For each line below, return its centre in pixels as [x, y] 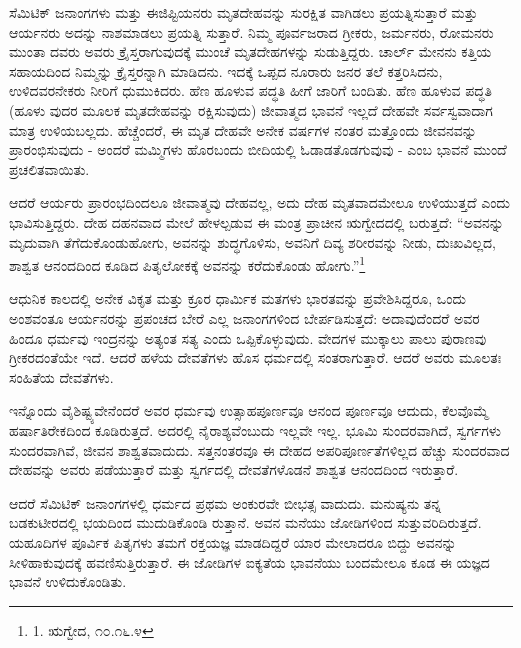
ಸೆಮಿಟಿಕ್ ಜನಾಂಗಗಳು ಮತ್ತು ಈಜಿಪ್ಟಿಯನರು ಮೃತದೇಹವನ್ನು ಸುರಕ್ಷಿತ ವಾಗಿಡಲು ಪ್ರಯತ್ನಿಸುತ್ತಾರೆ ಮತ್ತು [243, 12]
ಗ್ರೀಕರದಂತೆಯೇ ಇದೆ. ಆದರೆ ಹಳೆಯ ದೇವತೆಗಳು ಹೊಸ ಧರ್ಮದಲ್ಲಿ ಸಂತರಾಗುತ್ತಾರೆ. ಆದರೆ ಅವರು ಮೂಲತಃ [255, 357]
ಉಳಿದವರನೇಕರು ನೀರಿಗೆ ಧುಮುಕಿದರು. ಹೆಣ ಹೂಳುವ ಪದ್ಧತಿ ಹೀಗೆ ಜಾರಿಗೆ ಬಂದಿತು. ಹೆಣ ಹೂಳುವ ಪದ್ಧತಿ [250, 90]
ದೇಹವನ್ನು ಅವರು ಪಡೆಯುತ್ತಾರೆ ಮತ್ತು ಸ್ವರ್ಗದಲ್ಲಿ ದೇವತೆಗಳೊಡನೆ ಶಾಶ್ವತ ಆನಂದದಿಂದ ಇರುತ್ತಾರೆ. [234, 469]
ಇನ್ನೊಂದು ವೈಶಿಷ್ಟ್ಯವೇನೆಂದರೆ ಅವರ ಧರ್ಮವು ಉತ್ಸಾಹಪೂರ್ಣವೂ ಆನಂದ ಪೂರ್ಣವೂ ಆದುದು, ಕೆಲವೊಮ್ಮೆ [249, 410]
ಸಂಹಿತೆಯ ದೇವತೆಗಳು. [61, 376]
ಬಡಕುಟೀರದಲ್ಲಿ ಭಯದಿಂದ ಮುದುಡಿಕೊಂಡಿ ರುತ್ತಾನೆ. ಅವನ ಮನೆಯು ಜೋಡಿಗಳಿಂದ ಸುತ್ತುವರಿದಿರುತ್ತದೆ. [245, 522]
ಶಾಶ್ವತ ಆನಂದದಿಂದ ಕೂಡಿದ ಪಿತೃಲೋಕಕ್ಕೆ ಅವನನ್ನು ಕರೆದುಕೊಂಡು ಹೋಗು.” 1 [187, 263]
